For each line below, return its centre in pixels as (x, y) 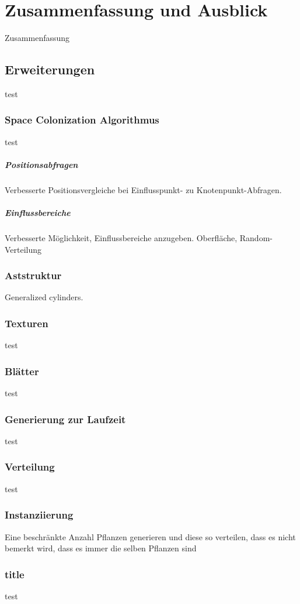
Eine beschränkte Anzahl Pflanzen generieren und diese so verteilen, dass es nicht (150, 536)
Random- (256, 238)
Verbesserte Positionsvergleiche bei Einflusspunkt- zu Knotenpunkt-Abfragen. (143, 189)
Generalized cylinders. (44, 297)
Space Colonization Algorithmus (82, 120)
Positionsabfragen (41, 164)
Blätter (22, 371)
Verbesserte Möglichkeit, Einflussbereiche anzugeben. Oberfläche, (121, 238)
